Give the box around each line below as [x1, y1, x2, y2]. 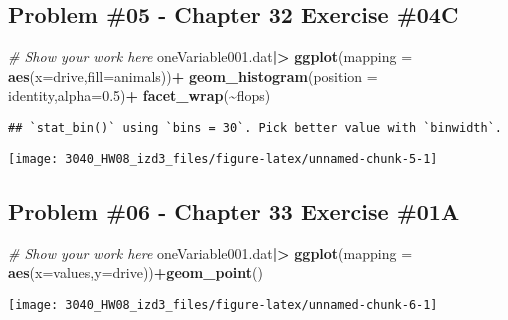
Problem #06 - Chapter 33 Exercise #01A [8, 195, 460, 226]
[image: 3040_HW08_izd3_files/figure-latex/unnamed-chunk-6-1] [8, 297, 438, 312]
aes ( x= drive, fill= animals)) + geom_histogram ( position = [8, 65, 378, 86]
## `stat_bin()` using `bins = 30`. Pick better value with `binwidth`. [8, 120, 502, 135]
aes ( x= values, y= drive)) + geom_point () [8, 262, 263, 283]
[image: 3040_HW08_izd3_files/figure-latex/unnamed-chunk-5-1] [8, 151, 438, 166]
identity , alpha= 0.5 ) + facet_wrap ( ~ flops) [8, 85, 271, 106]
